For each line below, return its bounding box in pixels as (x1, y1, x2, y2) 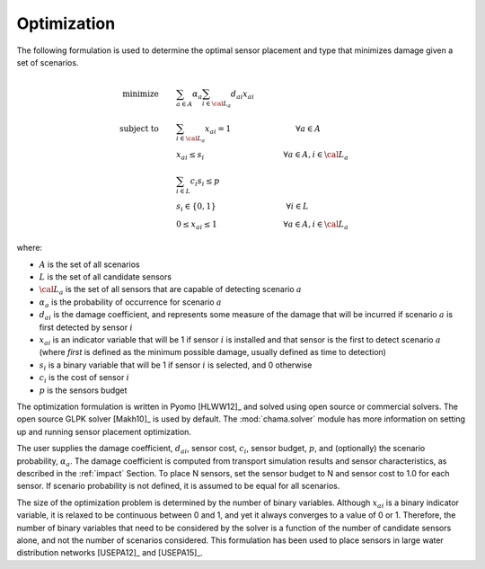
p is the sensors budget (39, 385, 128, 396)
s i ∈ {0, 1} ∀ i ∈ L (175, 201, 309, 213)
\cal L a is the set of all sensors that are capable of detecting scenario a (39, 284, 303, 297)
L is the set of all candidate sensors (39, 271, 172, 282)
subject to (119, 124, 159, 134)
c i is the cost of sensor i (39, 372, 130, 386)
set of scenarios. (16, 57, 79, 67)
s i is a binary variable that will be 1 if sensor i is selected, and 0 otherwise (39, 360, 313, 372)
